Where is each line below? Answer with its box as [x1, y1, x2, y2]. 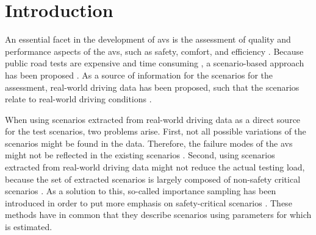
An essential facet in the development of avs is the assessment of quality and [5, 33, 291, 46]
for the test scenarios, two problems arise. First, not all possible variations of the [5, 125, 306, 138]
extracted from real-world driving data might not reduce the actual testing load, [5, 161, 305, 174]
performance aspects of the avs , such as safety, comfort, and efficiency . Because [5, 44, 304, 57]
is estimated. [5, 220, 52, 233]
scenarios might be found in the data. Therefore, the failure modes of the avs [5, 136, 293, 149]
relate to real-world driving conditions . [5, 93, 152, 105]
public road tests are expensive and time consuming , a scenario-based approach [5, 57, 304, 69]
